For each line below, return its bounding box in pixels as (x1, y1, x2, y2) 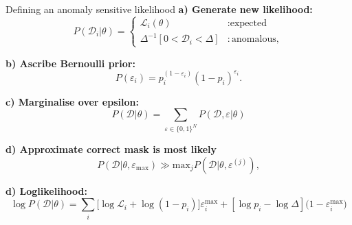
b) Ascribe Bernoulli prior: (5, 56, 135, 70)
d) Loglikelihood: (5, 183, 87, 198)
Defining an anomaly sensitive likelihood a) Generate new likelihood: (5, 2, 313, 16)
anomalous (232, 34, 276, 45)
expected (230, 18, 267, 28)
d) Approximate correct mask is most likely (5, 142, 217, 156)
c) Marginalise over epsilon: (5, 94, 139, 108)
